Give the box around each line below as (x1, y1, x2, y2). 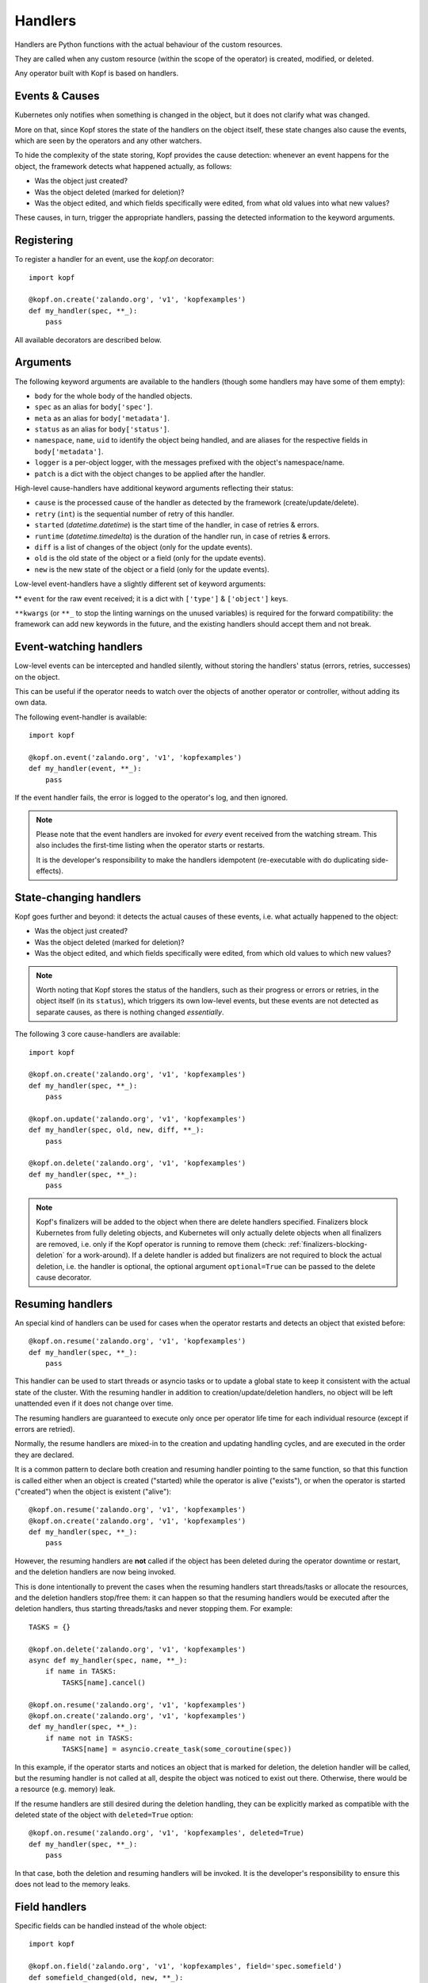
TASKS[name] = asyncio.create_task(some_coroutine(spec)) (62, 1745, 292, 1754)
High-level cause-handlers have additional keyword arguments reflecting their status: (14, 484, 293, 493)
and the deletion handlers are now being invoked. (14, 1567, 176, 1577)
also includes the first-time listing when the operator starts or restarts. (36, 841, 266, 850)
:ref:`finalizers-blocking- (288, 1239, 368, 1248)
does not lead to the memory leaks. (14, 1880, 131, 1889)
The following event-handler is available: (14, 712, 147, 722)
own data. (14, 698, 48, 708)
